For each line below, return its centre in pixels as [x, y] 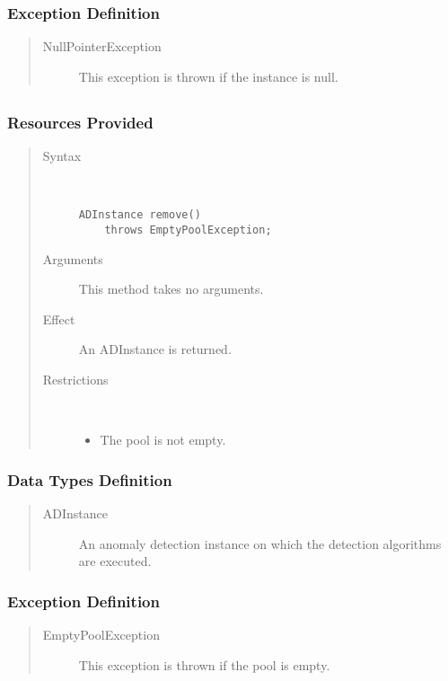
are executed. [115, 561]
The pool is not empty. [163, 440]
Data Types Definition [90, 479]
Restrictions [75, 379]
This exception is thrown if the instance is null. [208, 76]
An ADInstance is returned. [155, 349]
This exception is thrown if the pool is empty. [204, 664]
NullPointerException [102, 46]
